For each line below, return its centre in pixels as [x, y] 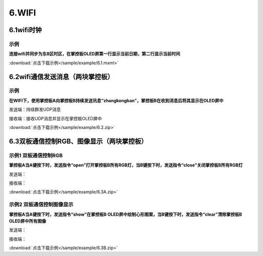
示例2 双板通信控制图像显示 [41, 204]
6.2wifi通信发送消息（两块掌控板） [62, 77]
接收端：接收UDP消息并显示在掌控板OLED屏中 [56, 118]
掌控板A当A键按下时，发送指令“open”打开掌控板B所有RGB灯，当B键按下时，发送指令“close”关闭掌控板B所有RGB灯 [126, 165]
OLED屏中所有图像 [28, 221]
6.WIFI [22, 13]
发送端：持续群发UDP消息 [35, 110]
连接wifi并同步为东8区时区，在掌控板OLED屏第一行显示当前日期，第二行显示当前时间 [94, 54]
